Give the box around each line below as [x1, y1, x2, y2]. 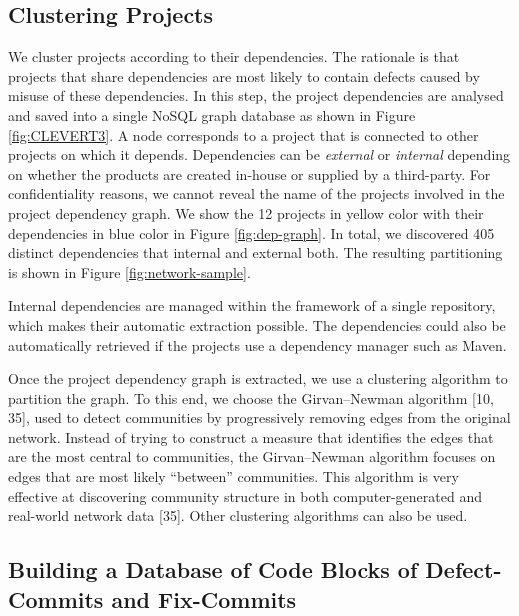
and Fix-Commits [111, 583, 297, 614]
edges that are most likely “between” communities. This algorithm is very [8, 466, 459, 487]
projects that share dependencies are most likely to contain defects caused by [8, 65, 480, 86]
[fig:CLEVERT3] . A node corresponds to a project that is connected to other [8, 124, 479, 145]
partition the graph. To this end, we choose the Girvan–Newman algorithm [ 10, [8, 387, 494, 408]
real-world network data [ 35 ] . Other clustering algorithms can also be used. [8, 505, 468, 526]
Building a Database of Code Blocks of [8, 554, 418, 585]
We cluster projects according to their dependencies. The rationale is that [8, 46, 460, 67]
